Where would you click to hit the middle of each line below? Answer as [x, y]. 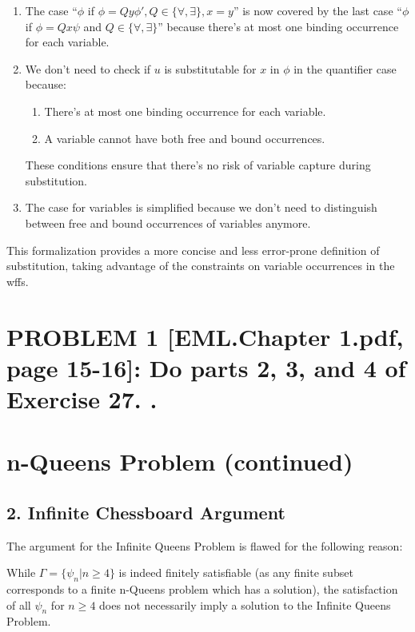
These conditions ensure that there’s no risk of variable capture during [198, 165]
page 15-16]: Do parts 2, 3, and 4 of [206, 367]
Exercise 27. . [82, 398]
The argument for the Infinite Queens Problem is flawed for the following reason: [205, 545]
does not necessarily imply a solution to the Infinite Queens [245, 604]
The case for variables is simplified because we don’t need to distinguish [201, 207]
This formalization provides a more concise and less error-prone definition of [193, 250]
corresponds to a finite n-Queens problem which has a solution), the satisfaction [202, 589]
